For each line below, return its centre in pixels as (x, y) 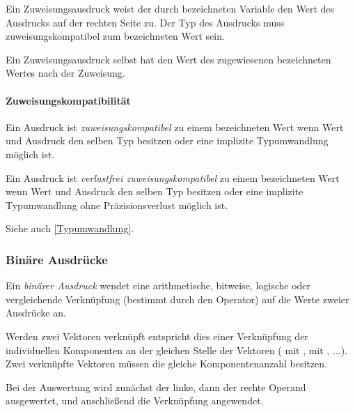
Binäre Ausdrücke (57, 259)
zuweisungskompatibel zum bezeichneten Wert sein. (115, 36)
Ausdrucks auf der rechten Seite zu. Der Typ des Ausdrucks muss (145, 22)
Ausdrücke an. (36, 313)
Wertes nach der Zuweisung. (65, 73)
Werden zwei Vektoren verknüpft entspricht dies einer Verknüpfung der (157, 336)
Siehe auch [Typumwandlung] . (70, 228)
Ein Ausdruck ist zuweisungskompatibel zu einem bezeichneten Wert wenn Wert (175, 127)
